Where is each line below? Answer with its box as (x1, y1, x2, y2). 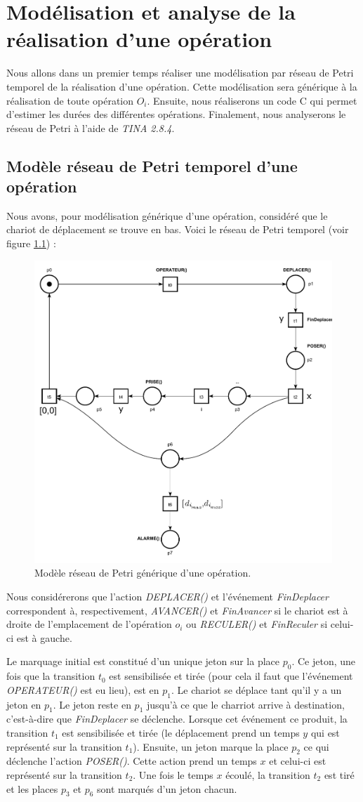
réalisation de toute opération (6, 93, 134, 107)
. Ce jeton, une (291, 654, 356, 669)
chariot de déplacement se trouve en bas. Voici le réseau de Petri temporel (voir (6, 222, 349, 237)
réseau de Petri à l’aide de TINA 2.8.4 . (6, 120, 175, 135)
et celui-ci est (269, 754, 326, 768)
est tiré (324, 767, 355, 782)
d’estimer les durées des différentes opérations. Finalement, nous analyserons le (6, 107, 346, 121)
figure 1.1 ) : (6, 236, 56, 251)
